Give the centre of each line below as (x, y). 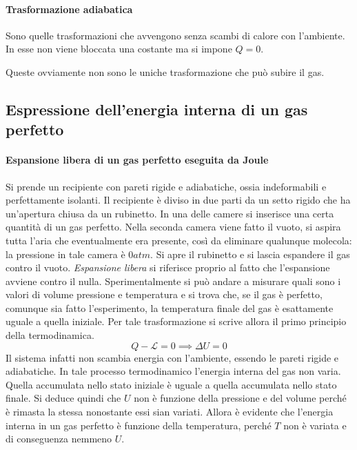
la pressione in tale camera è (65, 254)
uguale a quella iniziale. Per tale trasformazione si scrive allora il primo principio (176, 321)
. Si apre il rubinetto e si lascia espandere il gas (250, 254)
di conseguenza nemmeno (59, 439)
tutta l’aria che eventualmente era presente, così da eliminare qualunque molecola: (179, 240)
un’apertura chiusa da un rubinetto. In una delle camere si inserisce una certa (170, 213)
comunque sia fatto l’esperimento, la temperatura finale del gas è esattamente (170, 307)
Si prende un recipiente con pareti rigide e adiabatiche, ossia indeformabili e (166, 186)
